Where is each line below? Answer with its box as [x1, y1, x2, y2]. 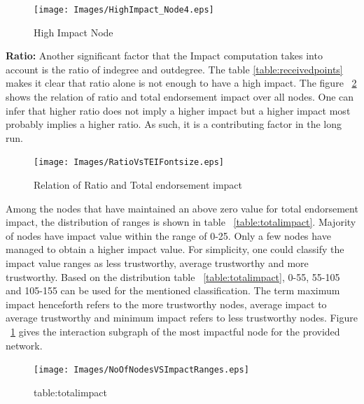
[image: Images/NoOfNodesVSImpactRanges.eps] [34, 365, 249, 375]
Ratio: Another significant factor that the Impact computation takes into [6, 48, 323, 63]
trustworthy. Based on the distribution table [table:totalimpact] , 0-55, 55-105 [6, 269, 340, 284]
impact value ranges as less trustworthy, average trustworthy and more [6, 256, 309, 270]
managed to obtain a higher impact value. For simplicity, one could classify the [6, 242, 344, 257]
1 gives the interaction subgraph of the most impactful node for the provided [10, 324, 340, 338]
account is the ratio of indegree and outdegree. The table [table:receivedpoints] [6, 62, 343, 76]
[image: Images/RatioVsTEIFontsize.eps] [34, 157, 225, 168]
